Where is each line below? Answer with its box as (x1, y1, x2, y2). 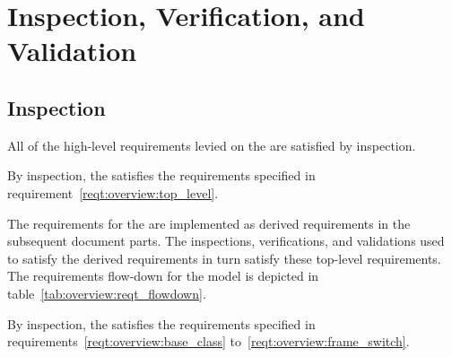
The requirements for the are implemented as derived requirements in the (7, 213, 411, 232)
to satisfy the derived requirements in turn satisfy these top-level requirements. (7, 248, 441, 267)
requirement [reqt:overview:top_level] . (7, 183, 219, 202)
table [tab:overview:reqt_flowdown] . (7, 283, 206, 302)
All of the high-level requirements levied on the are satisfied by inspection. (7, 135, 416, 154)
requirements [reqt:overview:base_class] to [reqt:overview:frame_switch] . (7, 332, 410, 351)
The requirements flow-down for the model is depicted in (7, 266, 319, 285)
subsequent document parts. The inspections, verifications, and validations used (7, 231, 445, 250)
